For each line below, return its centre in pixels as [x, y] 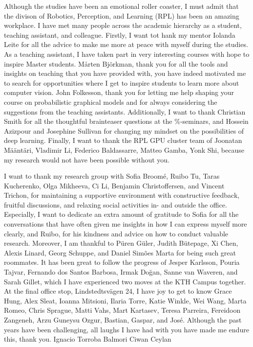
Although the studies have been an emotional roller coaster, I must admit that [121, 6]
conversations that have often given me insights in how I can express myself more [126, 224]
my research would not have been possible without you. [87, 159]
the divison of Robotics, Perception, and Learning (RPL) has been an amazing [122, 15]
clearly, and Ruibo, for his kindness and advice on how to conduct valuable [116, 233]
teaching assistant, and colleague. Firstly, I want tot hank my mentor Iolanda [120, 35]
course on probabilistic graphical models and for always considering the [111, 102]
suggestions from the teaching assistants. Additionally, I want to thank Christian [125, 111]
